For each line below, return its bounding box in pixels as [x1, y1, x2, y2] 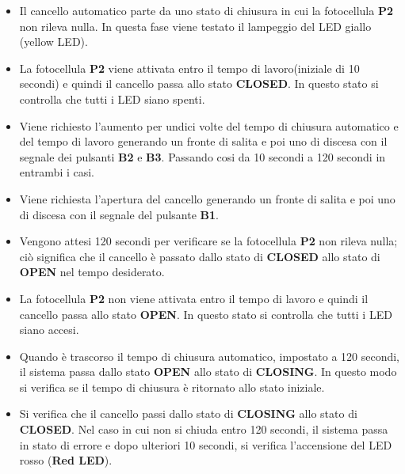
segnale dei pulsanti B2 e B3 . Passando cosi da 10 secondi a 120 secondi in [19, 148, 386, 165]
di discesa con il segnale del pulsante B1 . [19, 206, 219, 222]
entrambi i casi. [19, 164, 95, 180]
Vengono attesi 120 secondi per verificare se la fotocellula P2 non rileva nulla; [19, 233, 398, 249]
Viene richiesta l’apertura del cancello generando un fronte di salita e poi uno [19, 190, 395, 207]
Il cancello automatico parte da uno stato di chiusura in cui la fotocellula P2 [19, 2, 393, 18]
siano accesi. [19, 321, 79, 338]
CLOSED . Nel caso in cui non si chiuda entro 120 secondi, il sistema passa [19, 421, 388, 438]
